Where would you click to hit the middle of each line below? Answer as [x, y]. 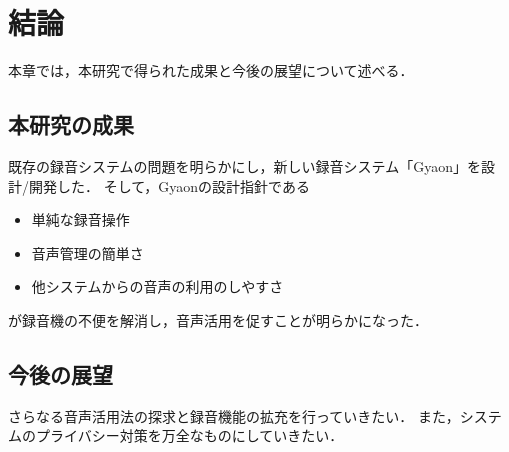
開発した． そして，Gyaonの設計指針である [169, 185]
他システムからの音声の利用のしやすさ [157, 286]
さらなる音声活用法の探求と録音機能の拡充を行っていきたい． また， [234, 415]
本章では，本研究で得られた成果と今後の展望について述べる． [211, 70]
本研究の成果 [71, 124]
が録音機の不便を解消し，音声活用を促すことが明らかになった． [218, 319]
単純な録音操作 [80, 219]
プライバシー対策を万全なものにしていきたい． [189, 435]
